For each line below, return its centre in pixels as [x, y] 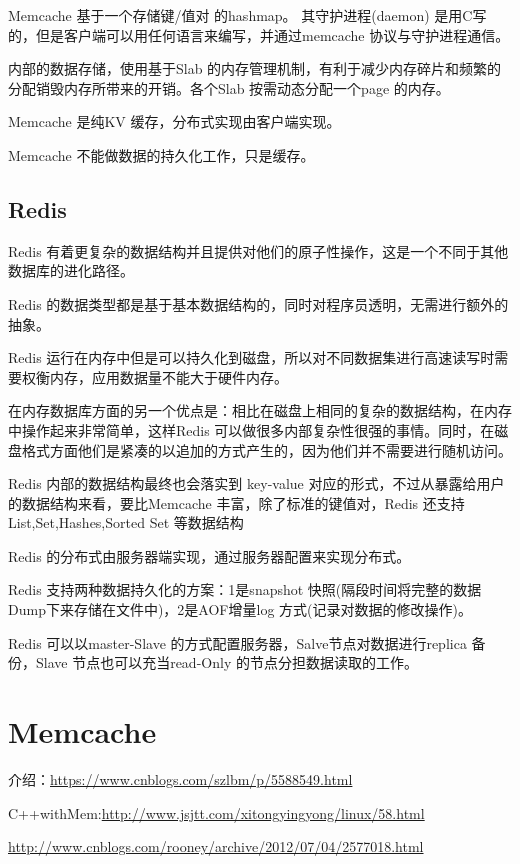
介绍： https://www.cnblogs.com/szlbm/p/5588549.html [180, 778]
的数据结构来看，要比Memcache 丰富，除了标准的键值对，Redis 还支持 [236, 502]
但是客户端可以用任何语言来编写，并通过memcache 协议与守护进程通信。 [272, 34]
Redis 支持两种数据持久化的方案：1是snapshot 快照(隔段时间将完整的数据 [245, 589]
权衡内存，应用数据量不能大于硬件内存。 [154, 376]
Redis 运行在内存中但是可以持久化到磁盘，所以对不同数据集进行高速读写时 [251, 357]
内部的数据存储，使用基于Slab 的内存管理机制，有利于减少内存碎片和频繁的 [255, 68]
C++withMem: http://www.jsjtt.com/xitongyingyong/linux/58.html [216, 812]
